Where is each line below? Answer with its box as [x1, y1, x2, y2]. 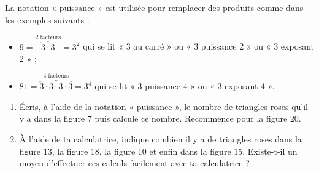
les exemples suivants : [5, 13, 90, 26]
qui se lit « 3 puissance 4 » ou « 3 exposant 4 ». [94, 79, 275, 92]
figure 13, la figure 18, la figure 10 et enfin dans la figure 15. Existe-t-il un [19, 144, 298, 157]
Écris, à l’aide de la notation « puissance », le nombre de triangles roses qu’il [19, 100, 308, 112]
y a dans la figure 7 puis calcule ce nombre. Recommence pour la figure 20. [19, 112, 301, 125]
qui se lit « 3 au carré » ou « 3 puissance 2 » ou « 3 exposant [83, 40, 314, 53]
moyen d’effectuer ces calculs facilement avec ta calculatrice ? [19, 156, 250, 169]
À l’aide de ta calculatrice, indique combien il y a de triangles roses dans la [19, 133, 302, 145]
